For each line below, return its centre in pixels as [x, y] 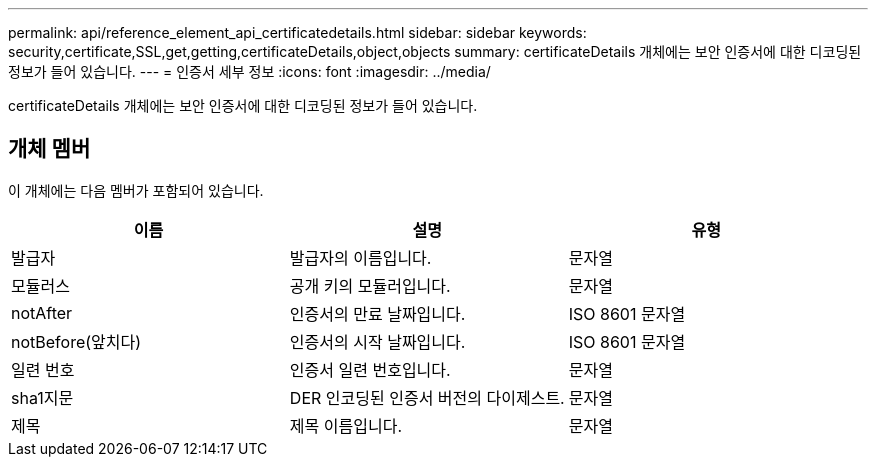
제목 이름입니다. [346, 425]
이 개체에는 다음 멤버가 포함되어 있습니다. [136, 190]
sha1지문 [42, 397]
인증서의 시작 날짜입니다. [377, 341]
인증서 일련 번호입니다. [370, 369]
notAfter [42, 312]
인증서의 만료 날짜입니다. [377, 313]
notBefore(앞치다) [76, 341]
